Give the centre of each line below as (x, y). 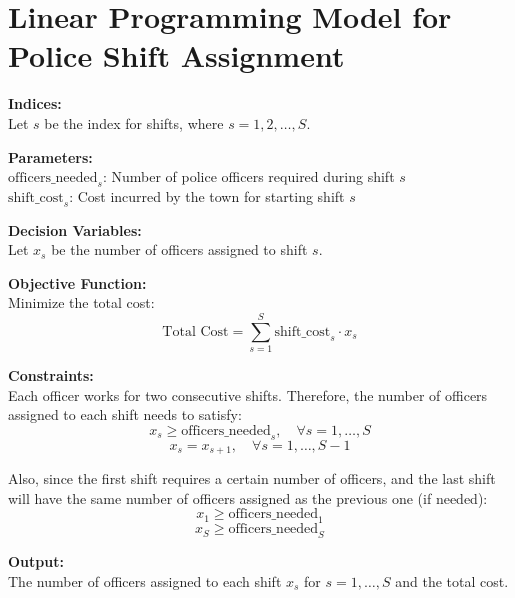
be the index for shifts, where (134, 122)
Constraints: (51, 375)
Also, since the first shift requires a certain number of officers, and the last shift (252, 478)
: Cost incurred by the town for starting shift (207, 195)
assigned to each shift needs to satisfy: (125, 414)
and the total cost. (452, 580)
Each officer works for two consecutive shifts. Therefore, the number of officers (248, 394)
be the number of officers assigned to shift (179, 249)
